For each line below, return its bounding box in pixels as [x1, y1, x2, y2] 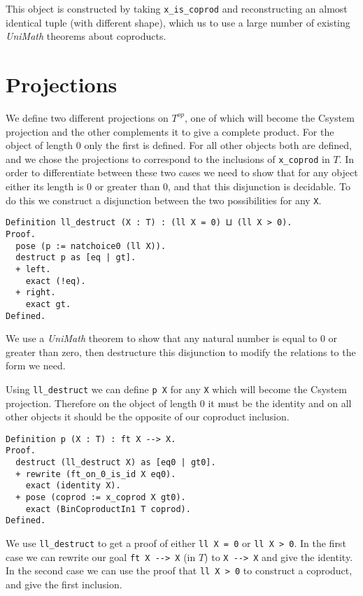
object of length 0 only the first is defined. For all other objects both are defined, [6, 138, 352, 152]
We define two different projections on [6, 110, 169, 125]
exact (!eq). [25, 276, 86, 286]
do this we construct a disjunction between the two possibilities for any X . [6, 192, 322, 207]
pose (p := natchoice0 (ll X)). [15, 241, 166, 251]
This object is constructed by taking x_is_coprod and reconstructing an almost [6, 1, 348, 15]
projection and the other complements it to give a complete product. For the [6, 124, 334, 139]
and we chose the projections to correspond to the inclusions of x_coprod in [6, 151, 330, 166]
